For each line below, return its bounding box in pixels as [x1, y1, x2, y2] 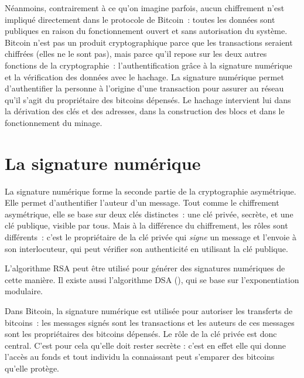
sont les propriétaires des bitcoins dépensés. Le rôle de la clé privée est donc [5, 328, 277, 340]
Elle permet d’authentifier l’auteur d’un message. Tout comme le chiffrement [5, 196, 279, 209]
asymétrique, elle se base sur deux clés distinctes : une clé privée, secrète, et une [5, 207, 293, 220]
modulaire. [5, 285, 43, 297]
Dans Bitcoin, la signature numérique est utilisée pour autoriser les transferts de [5, 305, 293, 316]
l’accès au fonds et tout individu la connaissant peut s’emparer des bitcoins [5, 350, 275, 363]
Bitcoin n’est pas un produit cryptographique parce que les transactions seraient [5, 36, 293, 48]
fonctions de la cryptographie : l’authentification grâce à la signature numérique [5, 59, 292, 71]
